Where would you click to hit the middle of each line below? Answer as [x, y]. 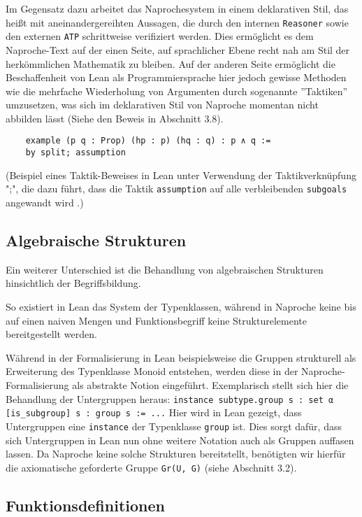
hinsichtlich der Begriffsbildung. [73, 283]
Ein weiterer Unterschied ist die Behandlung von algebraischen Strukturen [165, 269]
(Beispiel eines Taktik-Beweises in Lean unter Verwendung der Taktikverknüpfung [181, 175]
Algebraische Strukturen [96, 240]
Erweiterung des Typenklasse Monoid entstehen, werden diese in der [152, 371]
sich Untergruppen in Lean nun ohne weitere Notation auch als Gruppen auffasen [180, 440]
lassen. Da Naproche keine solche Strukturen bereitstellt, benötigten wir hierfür [176, 454]
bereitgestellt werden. [51, 334]
